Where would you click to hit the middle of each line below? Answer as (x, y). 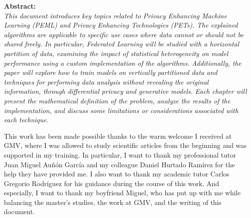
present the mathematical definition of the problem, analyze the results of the (117, 100)
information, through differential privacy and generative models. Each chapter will (125, 91)
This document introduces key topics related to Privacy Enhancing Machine (116, 15)
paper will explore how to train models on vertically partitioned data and (111, 72)
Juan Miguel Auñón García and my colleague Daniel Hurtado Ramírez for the (119, 164)
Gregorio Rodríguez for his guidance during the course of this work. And (111, 183)
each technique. (26, 120)
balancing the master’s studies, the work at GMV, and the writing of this (113, 202)
